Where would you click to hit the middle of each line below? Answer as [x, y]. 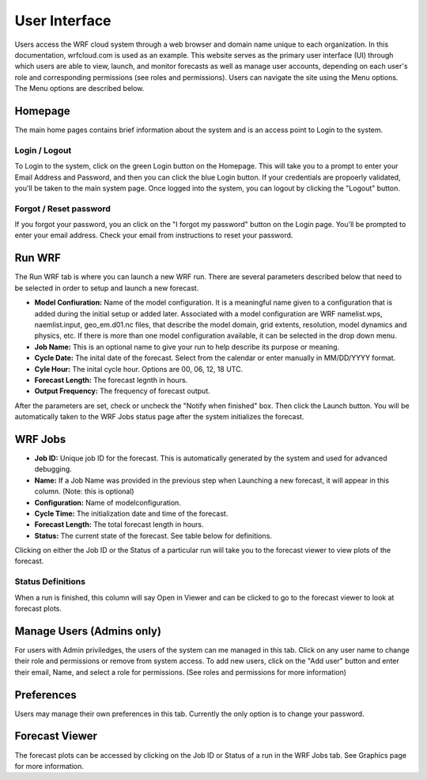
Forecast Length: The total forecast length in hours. [119, 524]
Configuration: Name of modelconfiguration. [108, 502]
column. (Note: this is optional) [84, 491]
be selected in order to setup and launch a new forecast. [107, 288]
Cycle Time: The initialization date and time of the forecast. [131, 513]
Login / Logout [43, 150]
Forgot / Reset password [62, 208]
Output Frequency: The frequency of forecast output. [123, 391]
